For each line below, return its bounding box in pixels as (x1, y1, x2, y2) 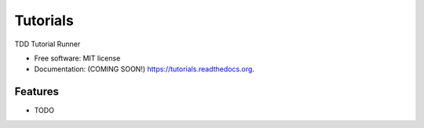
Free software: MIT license (34, 53, 121, 63)
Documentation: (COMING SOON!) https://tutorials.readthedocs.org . (34, 64, 255, 74)
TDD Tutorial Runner (14, 39, 81, 49)
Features (14, 85, 59, 98)
